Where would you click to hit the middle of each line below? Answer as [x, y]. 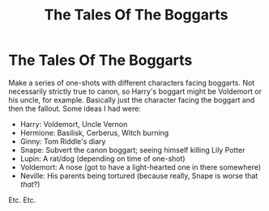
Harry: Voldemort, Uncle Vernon [74, 124]
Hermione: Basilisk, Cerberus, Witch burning [94, 133]
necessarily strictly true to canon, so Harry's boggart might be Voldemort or [135, 91]
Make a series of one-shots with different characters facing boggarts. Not [132, 82]
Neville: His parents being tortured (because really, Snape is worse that [139, 175]
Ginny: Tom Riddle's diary [63, 141]
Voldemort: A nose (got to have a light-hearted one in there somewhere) [141, 167]
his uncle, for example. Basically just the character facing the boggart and [132, 99]
